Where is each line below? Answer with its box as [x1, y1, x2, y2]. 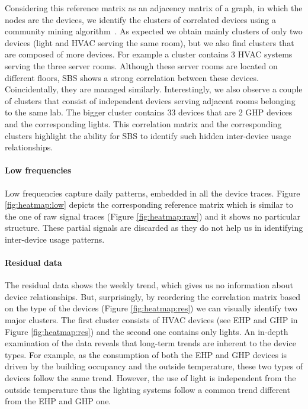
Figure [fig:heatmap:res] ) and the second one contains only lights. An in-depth [5, 325, 288, 337]
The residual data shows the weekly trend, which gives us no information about [5, 279, 294, 291]
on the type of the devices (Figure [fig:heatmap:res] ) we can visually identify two [5, 302, 297, 314]
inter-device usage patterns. [5, 233, 105, 245]
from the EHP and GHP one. [5, 395, 111, 407]
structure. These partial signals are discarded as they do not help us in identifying [5, 221, 303, 234]
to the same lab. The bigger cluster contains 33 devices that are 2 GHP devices [5, 106, 293, 118]
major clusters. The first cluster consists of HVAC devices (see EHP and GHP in [5, 314, 298, 326]
